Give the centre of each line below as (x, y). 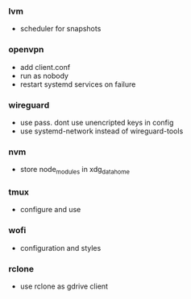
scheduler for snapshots (60, 29)
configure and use (50, 210)
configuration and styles (60, 248)
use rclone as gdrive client (64, 286)
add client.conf (45, 67)
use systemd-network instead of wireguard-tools (102, 131)
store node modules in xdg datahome (75, 170)
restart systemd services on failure (78, 84)
